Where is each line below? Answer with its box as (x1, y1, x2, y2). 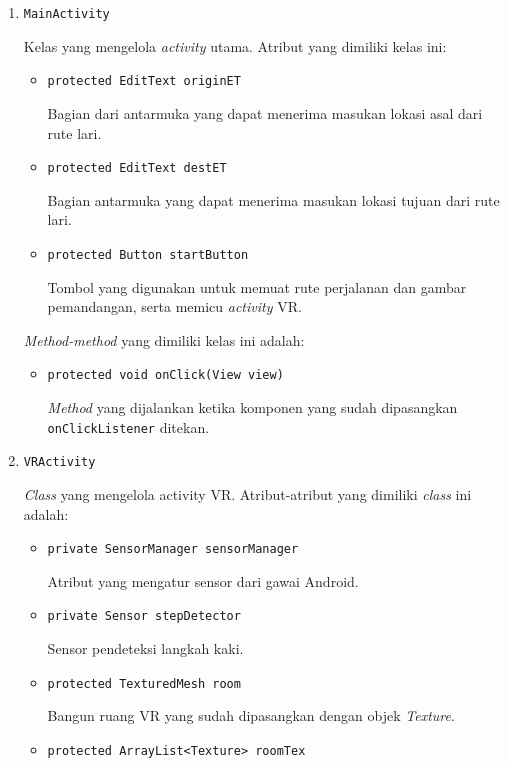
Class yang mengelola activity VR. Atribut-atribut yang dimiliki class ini (23, 483, 472, 504)
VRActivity (23, 455, 96, 470)
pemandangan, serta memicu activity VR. (47, 296, 302, 317)
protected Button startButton (47, 247, 249, 262)
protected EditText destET (47, 161, 227, 176)
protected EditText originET (47, 74, 241, 89)
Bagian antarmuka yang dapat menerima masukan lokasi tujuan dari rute (47, 189, 500, 210)
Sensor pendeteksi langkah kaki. (47, 638, 244, 659)
